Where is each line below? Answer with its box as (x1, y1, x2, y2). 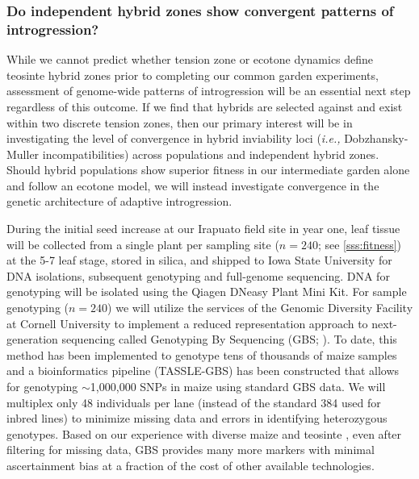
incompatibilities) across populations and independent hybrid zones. (42, 145, 379, 162)
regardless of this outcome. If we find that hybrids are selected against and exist (6, 98, 403, 115)
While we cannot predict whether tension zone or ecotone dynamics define (6, 51, 374, 68)
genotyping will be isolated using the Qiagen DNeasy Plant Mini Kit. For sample (6, 283, 407, 300)
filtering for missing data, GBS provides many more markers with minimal (6, 441, 375, 458)
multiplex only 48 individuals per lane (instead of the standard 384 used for (6, 394, 381, 410)
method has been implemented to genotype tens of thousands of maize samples (6, 346, 397, 363)
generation (6, 331, 58, 348)
